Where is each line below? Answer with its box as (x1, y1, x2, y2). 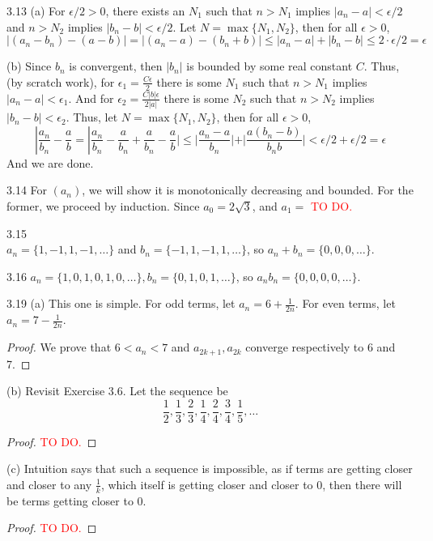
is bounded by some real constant (186, 58, 353, 75)
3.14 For (6, 181, 48, 198)
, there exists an (105, 2, 185, 19)
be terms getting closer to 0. (6, 492, 146, 509)
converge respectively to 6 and (245, 339, 396, 356)
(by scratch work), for (6, 73, 115, 90)
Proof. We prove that (6, 339, 112, 356)
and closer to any (6, 475, 92, 492)
